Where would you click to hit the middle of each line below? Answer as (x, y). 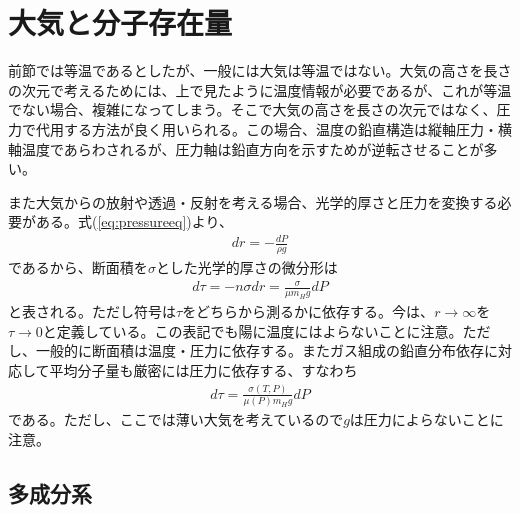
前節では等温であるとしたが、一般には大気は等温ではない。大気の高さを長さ (260, 70)
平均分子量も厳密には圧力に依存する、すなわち (203, 370)
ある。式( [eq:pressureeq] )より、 (134, 221)
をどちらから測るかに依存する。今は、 (308, 311)
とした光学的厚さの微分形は (246, 267)
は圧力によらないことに (426, 419)
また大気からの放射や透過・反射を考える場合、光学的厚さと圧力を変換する (253, 201)
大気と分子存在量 (120, 22)
